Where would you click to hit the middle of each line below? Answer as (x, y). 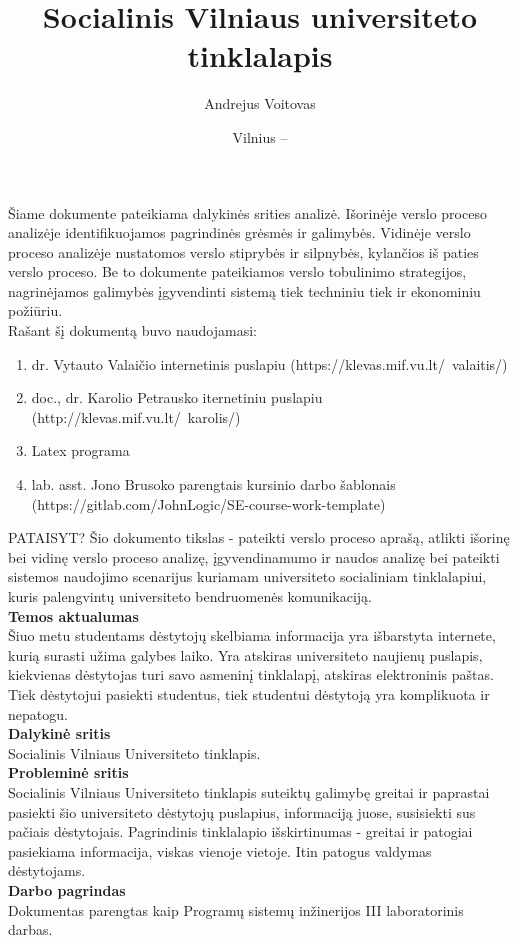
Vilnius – (260, 136)
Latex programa (80, 450)
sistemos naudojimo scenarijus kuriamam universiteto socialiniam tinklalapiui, (247, 576)
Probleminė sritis (68, 772)
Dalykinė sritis (59, 733)
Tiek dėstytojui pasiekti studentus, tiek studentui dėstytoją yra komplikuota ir (249, 693)
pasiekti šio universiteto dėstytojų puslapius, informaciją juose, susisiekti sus (242, 811)
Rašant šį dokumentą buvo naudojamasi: (132, 330)
